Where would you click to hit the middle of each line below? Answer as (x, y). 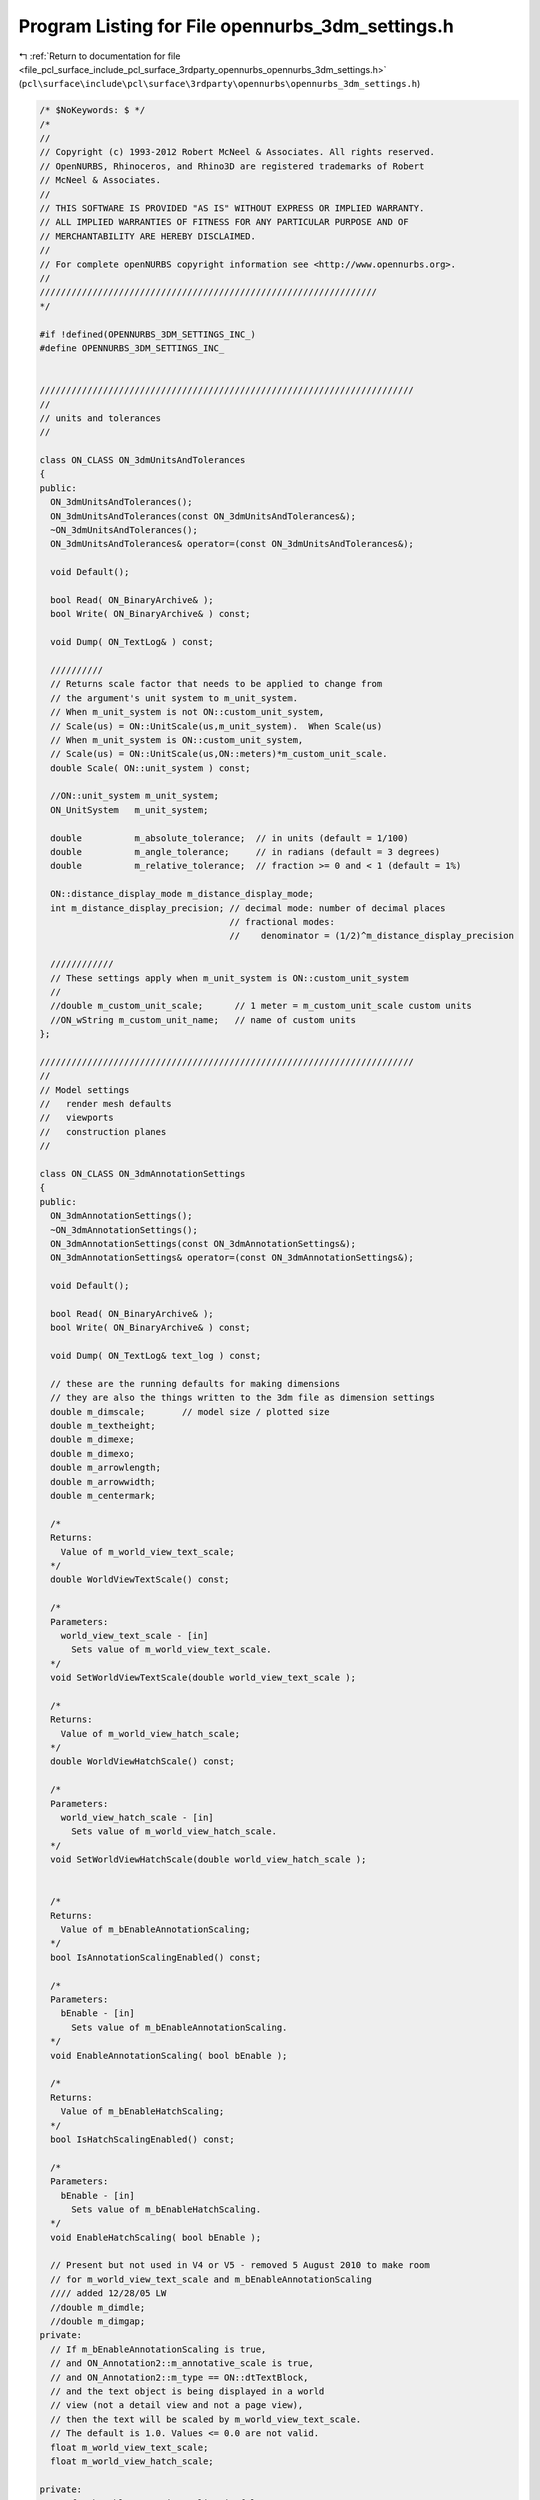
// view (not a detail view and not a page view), (177, 2405)
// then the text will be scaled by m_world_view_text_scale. (206, 2419)
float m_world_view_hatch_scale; (132, 2461)
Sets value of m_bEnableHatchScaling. (166, 2209)
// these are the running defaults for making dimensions (195, 1383)
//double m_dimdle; (98, 2307)
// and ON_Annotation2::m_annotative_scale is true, (182, 2363)
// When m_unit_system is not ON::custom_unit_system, (187, 712)
